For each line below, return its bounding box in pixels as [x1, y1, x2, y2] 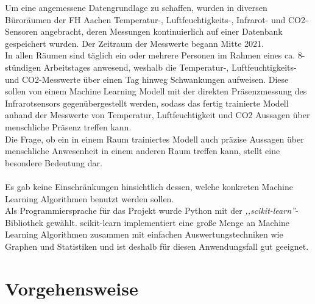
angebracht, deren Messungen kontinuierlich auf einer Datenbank [40, 25, 283, 38]
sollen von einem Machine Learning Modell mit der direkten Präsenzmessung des [5, 85, 307, 97]
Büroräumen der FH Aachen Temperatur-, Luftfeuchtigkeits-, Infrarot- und [5, 13, 286, 26]
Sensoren [5, 25, 38, 38]
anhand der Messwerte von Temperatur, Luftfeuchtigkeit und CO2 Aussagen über [5, 108, 310, 121]
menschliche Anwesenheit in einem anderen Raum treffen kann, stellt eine [5, 144, 280, 157]
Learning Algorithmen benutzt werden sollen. [5, 192, 174, 205]
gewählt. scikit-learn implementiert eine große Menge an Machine [46, 216, 290, 228]
